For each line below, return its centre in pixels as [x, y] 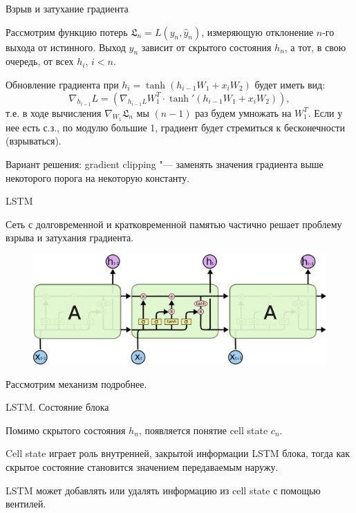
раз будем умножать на [243, 112]
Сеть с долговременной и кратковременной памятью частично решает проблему [174, 224]
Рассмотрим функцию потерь [67, 31]
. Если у [325, 112]
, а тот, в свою [315, 47]
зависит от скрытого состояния [206, 47]
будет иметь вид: [290, 84]
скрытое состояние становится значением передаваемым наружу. [142, 466]
